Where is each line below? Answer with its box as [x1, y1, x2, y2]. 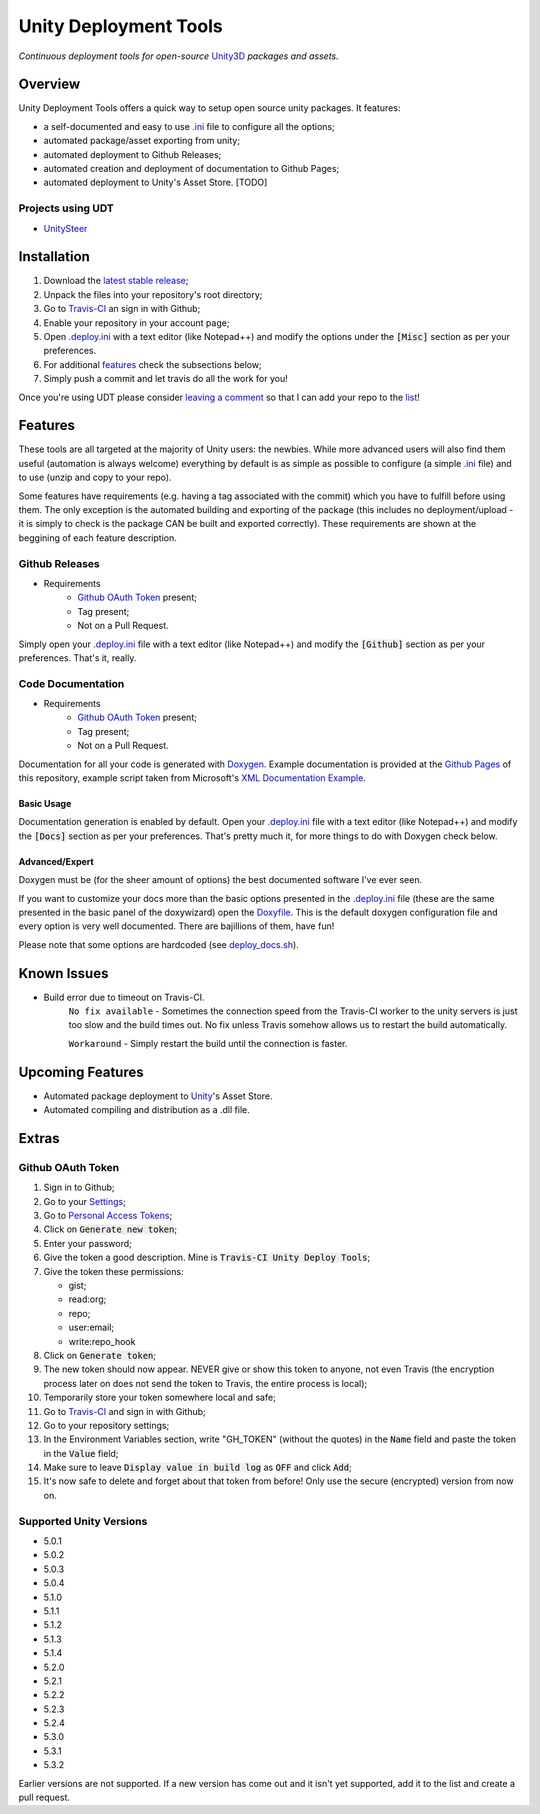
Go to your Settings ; [43, 1195, 127, 1207]
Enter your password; [43, 1237, 132, 1249]
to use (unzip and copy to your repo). [18, 471, 172, 484]
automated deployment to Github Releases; [43, 148, 222, 160]
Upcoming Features [18, 1063, 144, 1080]
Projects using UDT [18, 201, 114, 215]
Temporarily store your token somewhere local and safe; [43, 1391, 277, 1404]
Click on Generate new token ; [43, 1223, 178, 1235]
